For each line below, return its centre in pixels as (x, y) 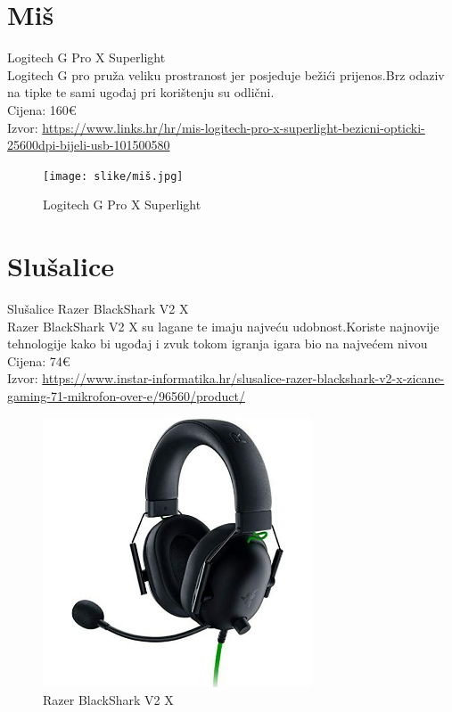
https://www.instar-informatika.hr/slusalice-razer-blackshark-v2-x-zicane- (243, 378)
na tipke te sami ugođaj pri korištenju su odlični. (141, 92)
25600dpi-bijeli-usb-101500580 (89, 145)
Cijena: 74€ (39, 360)
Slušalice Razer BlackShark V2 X (98, 309)
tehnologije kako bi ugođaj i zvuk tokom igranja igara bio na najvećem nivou (218, 344)
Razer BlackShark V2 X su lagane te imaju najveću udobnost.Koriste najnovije (223, 326)
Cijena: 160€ (42, 109)
